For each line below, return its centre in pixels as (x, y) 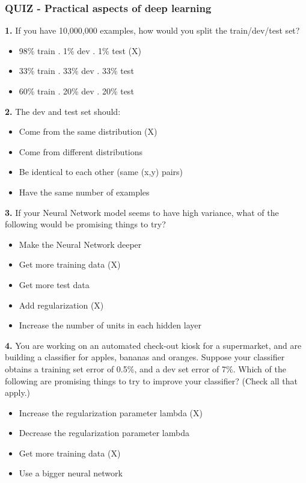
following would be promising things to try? (85, 224)
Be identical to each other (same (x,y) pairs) (101, 172)
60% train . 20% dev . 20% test (76, 91)
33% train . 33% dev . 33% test (76, 71)
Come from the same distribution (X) (88, 131)
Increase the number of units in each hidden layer (110, 325)
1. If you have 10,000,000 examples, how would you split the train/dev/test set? (152, 30)
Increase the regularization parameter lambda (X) (111, 412)
